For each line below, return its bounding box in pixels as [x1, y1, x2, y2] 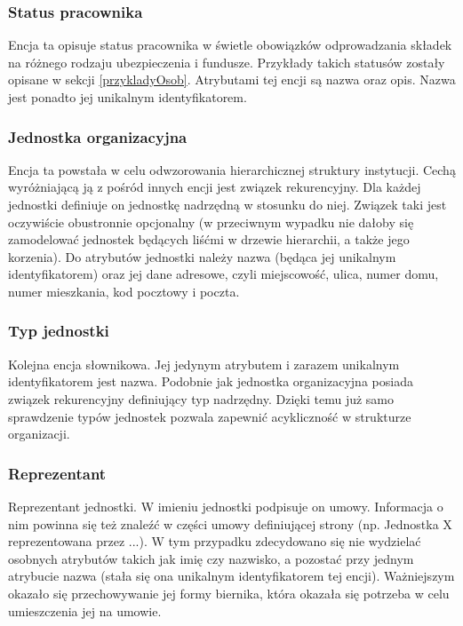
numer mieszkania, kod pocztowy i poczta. [8, 281, 240, 300]
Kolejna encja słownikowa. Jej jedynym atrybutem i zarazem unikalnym [8, 354, 400, 373]
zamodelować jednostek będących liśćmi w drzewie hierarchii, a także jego [8, 230, 410, 249]
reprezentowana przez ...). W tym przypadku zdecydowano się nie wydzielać [8, 532, 421, 551]
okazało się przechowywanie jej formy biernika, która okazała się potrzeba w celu [8, 583, 450, 602]
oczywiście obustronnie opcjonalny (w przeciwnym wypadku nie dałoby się [8, 212, 414, 231]
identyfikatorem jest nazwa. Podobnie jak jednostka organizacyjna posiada [8, 372, 413, 391]
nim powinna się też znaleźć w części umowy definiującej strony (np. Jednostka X [8, 514, 452, 533]
